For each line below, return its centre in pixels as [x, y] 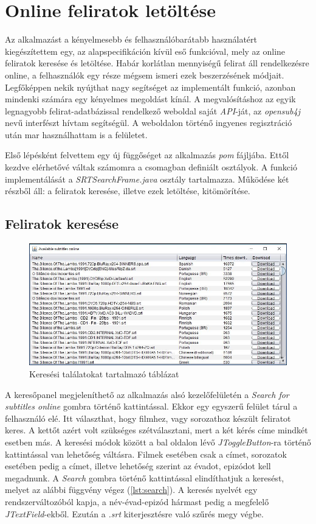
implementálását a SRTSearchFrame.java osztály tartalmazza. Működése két [147, 179]
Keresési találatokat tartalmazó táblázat [104, 374]
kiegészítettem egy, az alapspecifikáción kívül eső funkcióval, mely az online [145, 51]
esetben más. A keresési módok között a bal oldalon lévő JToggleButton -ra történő [158, 442]
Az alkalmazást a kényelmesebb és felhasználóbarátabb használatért [131, 39]
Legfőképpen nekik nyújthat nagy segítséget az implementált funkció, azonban [150, 87]
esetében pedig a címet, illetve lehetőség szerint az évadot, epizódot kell [138, 466]
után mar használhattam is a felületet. [76, 134]
